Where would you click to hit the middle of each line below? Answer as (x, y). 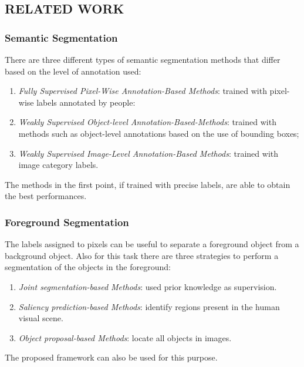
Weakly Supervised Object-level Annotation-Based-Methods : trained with (147, 122)
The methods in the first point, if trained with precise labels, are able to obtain (148, 184)
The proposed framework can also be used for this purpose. (111, 357)
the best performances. (46, 196)
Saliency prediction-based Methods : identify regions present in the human (149, 306)
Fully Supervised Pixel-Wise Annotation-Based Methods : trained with (143, 91)
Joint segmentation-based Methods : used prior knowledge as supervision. (148, 286)
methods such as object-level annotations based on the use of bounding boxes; (159, 133)
